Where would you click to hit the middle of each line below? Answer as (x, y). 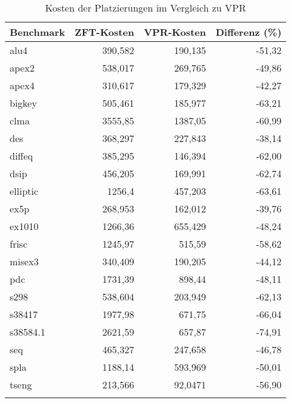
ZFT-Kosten (105, 32)
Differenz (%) (249, 32)
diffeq (22, 156)
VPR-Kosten (175, 32)
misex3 (24, 261)
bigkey (23, 103)
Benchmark (38, 32)
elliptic (24, 191)
